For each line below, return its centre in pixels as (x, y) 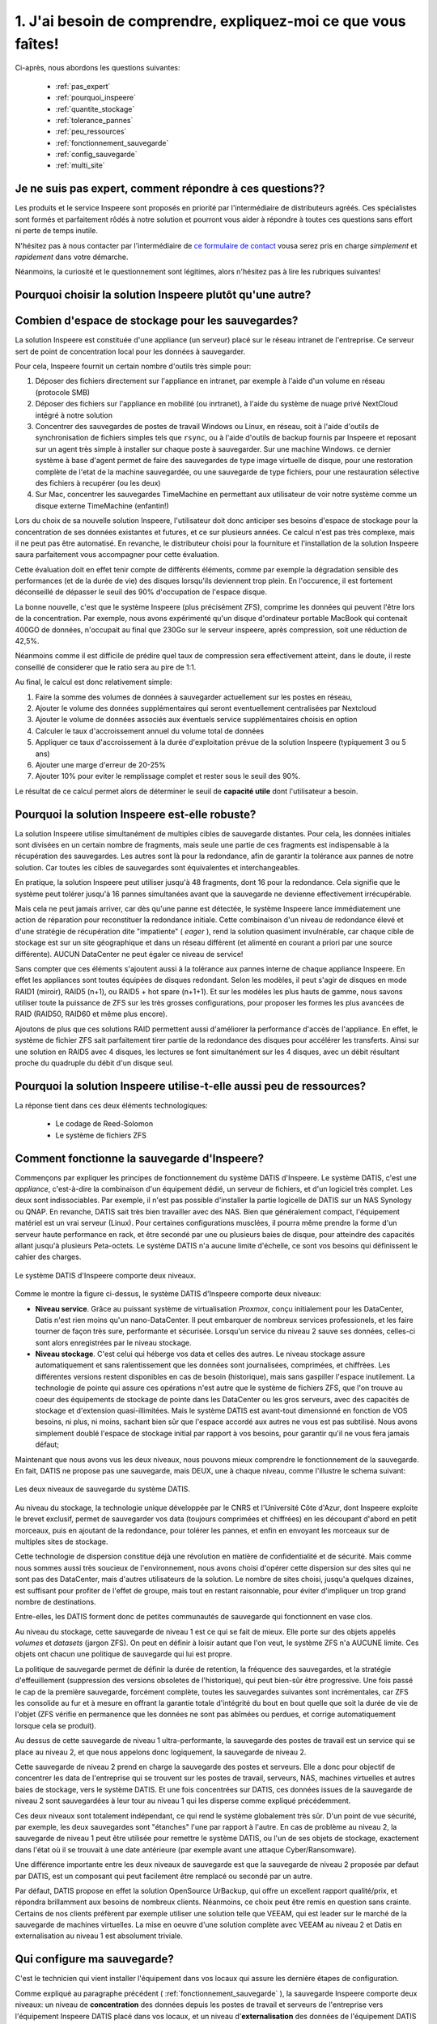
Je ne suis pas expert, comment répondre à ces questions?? (170, 189)
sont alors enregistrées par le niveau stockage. (113, 1342)
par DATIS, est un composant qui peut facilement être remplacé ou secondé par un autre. (164, 1876)
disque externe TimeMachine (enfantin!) (102, 505)
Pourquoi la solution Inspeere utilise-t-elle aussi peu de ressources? (191, 1086)
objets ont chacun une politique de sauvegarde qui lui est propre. (123, 1654)
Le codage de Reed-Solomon (104, 1124)
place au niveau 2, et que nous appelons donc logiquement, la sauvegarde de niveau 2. (161, 1752)
